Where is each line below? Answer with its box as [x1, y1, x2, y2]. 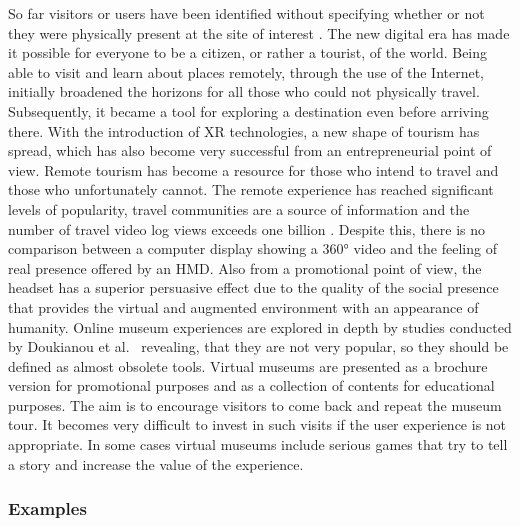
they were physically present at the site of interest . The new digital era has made [8, 22, 510, 43]
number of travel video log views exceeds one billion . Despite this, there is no [8, 218, 486, 239]
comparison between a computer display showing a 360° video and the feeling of [8, 238, 497, 259]
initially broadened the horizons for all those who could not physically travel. [8, 81, 480, 102]
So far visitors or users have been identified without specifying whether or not [8, 3, 485, 23]
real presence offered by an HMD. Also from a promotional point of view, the [8, 257, 482, 278]
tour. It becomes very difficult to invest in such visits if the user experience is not [8, 414, 507, 435]
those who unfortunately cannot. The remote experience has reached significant [8, 179, 494, 200]
